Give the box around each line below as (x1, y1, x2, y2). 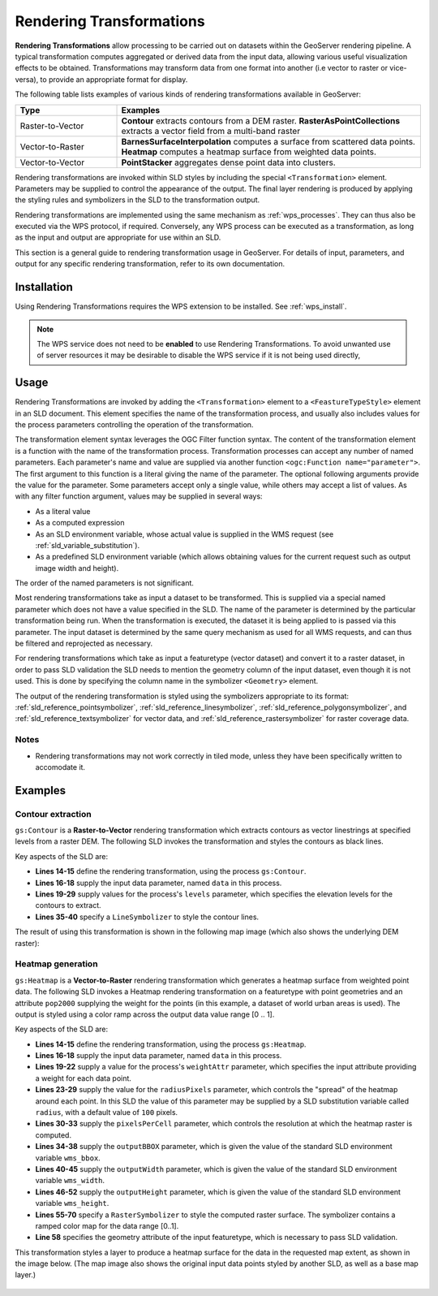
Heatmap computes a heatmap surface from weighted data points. (121, 146, 377, 158)
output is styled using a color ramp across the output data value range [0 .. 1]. (15, 1009, 275, 1019)
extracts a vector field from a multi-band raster (121, 125, 300, 136)
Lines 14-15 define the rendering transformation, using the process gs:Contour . (35, 866, 307, 876)
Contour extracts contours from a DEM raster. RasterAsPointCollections (121, 114, 401, 126)
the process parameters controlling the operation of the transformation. (15, 420, 254, 430)
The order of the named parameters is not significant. (15, 578, 195, 588)
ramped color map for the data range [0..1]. (35, 1220, 179, 1230)
